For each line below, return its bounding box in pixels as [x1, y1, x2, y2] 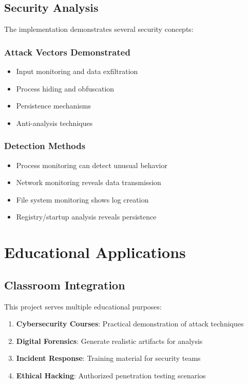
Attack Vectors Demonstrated [4, 45, 130, 58]
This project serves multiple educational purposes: [4, 301, 162, 312]
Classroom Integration [4, 277, 125, 292]
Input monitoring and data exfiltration [16, 66, 138, 77]
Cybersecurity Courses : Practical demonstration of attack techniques [16, 318, 244, 329]
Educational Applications [4, 242, 186, 263]
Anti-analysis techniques [16, 117, 93, 128]
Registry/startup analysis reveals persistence [16, 211, 157, 222]
